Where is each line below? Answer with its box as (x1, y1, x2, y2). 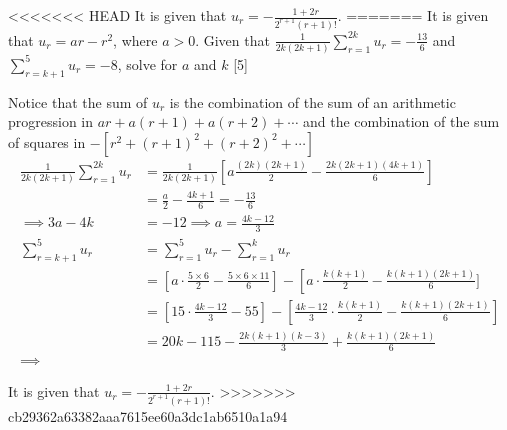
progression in (8, 111, 94, 132)
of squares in (8, 131, 86, 152)
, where (113, 29, 158, 50)
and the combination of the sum (302, 111, 500, 132)
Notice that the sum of (8, 91, 148, 112)
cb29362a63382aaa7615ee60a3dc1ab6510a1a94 (8, 405, 288, 426)
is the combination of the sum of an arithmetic (169, 91, 456, 112)
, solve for (117, 53, 178, 74)
